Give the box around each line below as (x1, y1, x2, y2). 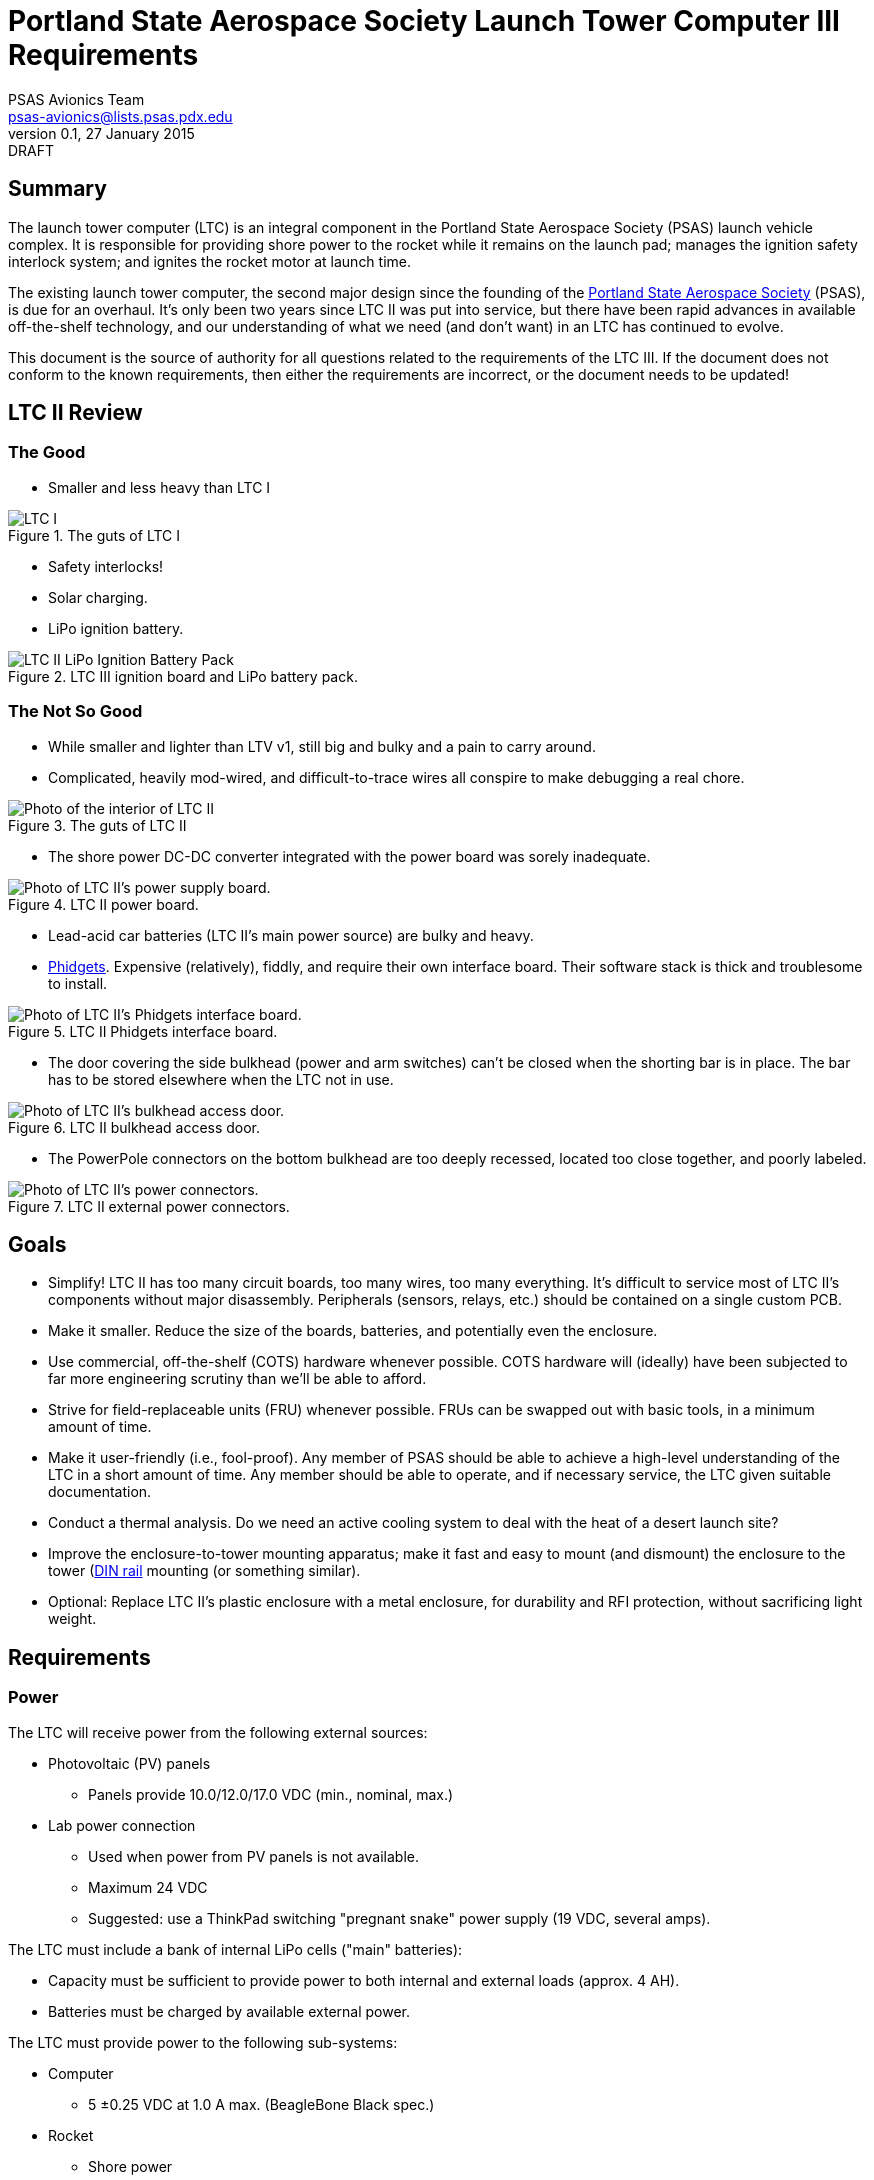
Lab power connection (48, 1816, 196, 1834)
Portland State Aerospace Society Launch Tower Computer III (8, 4, 840, 38)
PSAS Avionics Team (8, 90, 145, 108)
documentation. (48, 1483, 152, 1501)
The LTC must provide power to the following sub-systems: (8, 2033, 398, 2051)
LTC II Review (8, 400, 143, 426)
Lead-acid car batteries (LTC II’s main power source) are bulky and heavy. (48, 926, 534, 944)
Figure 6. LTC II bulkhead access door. (8, 1118, 261, 1136)
